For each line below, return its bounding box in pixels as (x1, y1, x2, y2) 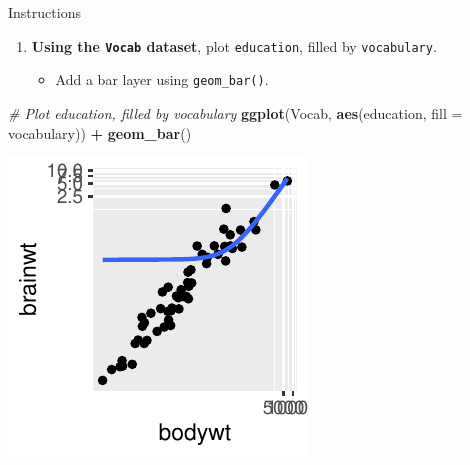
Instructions (8, 2, 81, 22)
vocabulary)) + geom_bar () (8, 122, 192, 143)
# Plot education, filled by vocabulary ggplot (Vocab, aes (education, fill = (8, 102, 463, 123)
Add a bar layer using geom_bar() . (55, 69, 269, 90)
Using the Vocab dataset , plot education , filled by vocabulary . (31, 35, 437, 56)
